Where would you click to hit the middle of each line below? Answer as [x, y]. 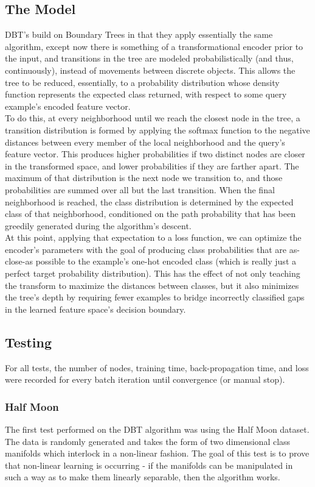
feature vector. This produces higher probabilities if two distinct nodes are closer [155, 154]
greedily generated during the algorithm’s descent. [98, 225]
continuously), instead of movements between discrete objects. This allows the [150, 70]
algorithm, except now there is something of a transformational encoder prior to [154, 46]
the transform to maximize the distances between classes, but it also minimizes [152, 285]
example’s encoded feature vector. [68, 106]
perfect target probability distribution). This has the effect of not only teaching [153, 273]
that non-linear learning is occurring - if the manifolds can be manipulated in [149, 465]
